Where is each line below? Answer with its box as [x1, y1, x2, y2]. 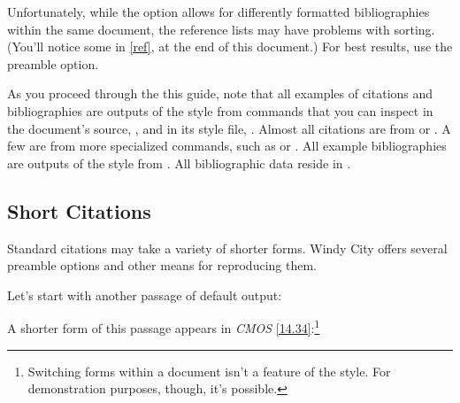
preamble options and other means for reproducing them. [7, 256, 317, 275]
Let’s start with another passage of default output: [7, 285, 282, 304]
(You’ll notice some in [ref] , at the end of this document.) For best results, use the [7, 37, 453, 56]
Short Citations [7, 197, 151, 224]
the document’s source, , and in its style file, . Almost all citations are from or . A [7, 119, 451, 137]
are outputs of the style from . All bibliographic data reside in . [7, 153, 351, 172]
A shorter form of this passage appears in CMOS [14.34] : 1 [7, 316, 320, 337]
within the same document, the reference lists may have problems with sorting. [7, 19, 435, 38]
